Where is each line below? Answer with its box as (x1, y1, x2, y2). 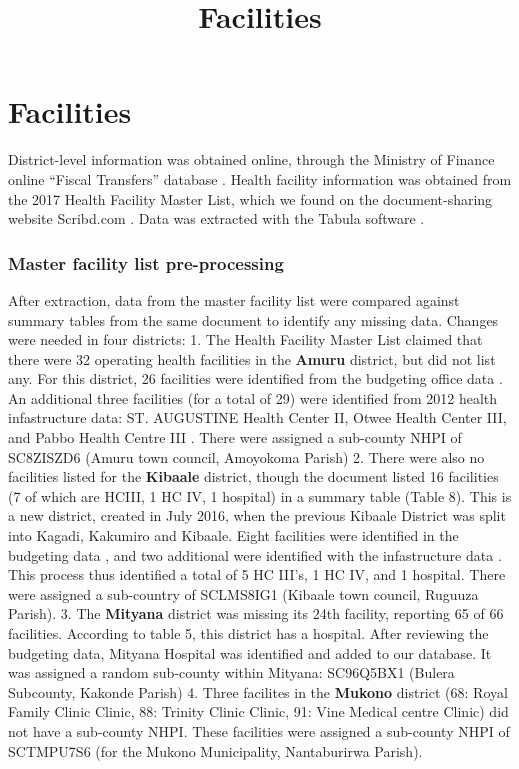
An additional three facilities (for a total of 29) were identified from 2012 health (8, 387, 498, 408)
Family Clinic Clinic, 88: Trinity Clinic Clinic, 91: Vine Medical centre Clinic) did (8, 701, 509, 722)
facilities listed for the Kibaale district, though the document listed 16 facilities (8, 466, 499, 487)
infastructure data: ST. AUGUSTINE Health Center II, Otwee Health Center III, (8, 407, 507, 428)
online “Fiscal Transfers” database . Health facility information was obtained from (8, 168, 512, 189)
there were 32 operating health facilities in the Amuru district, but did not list (8, 348, 496, 369)
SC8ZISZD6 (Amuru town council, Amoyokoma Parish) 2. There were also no (8, 446, 485, 467)
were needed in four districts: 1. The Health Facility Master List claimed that (8, 329, 483, 350)
